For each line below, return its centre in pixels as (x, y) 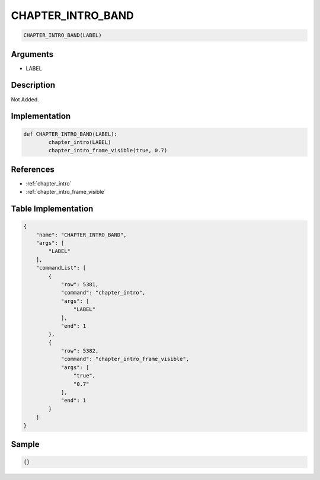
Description (33, 85)
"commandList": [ (61, 268)
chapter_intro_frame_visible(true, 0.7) (108, 151)
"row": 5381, (80, 284)
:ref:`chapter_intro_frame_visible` (66, 192)
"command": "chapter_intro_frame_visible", (125, 359)
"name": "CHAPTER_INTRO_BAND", (81, 235)
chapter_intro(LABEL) (80, 142)
